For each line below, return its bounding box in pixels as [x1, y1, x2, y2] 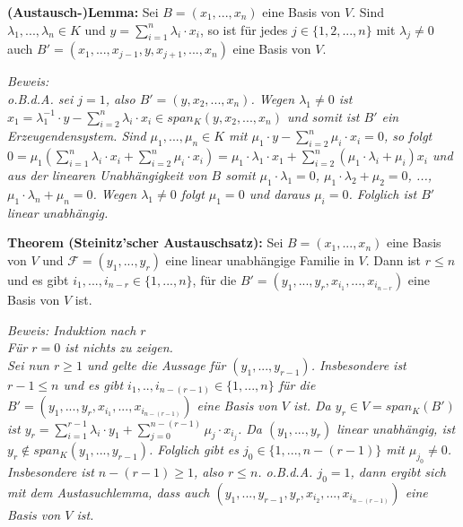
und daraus [249, 184, 310, 203]
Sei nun [7, 355, 49, 374]
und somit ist [286, 107, 360, 125]
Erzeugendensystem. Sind [7, 126, 146, 145]
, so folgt [383, 126, 432, 145]
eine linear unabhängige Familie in [165, 250, 354, 269]
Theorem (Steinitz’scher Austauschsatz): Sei [7, 233, 284, 252]
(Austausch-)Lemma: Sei [7, 3, 159, 21]
